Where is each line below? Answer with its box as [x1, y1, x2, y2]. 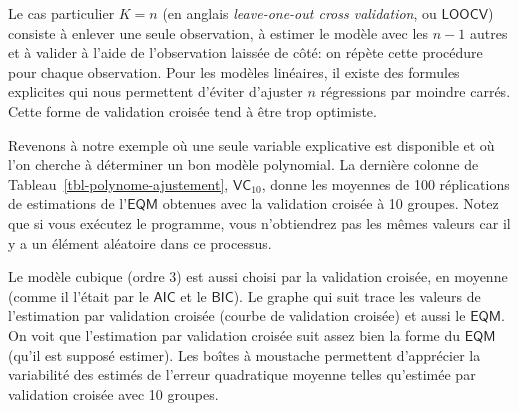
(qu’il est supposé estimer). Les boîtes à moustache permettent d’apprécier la [8, 344, 481, 365]
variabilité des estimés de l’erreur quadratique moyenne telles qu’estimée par [8, 364, 476, 385]
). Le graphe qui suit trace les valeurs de [233, 285, 481, 306]
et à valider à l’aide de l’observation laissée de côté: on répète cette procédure [8, 42, 483, 63]
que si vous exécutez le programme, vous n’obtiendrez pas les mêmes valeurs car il [8, 212, 511, 233]
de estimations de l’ [8, 193, 128, 214]
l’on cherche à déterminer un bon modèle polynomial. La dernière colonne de [8, 154, 479, 175]
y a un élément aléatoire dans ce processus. [8, 232, 272, 253]
